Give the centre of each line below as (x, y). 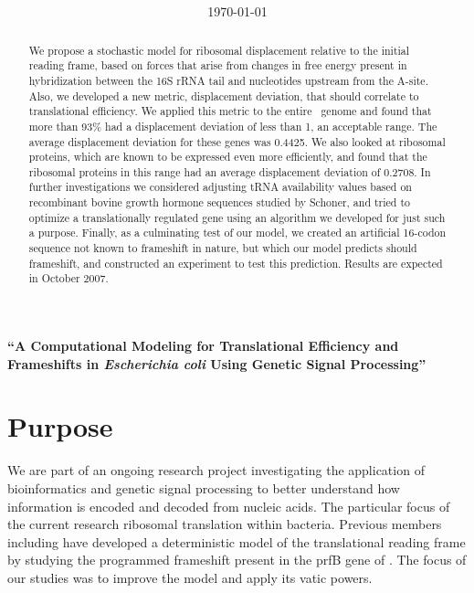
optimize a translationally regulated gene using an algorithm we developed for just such (237, 217)
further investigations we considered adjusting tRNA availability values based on (220, 187)
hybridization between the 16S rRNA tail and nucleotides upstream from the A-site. (228, 80)
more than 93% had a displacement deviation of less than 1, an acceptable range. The (233, 126)
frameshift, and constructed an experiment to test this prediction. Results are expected (236, 263)
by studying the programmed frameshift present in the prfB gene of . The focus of (237, 560)
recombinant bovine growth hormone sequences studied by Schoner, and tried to (220, 202)
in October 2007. (68, 278)
